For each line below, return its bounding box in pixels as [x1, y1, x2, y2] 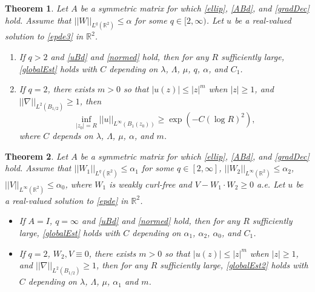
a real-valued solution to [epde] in [5, 194, 128, 206]
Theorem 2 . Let [5, 149, 68, 162]
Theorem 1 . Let [5, 2, 68, 14]
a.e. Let [256, 177, 285, 190]
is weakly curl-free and [109, 177, 192, 190]
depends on [52, 129, 93, 141]
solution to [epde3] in [5, 30, 84, 42]
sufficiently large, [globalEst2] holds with [160, 259, 308, 271]
